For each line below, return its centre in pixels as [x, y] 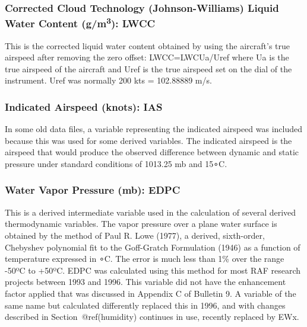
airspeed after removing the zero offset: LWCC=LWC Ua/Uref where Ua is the [147, 57]
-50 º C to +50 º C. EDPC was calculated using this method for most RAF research [153, 270]
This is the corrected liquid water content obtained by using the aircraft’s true [148, 45]
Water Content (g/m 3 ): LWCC [80, 23]
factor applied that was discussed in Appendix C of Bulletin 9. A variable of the [151, 293]
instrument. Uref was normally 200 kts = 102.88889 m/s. [108, 80]
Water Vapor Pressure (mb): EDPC [93, 190]
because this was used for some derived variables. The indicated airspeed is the [148, 140]
